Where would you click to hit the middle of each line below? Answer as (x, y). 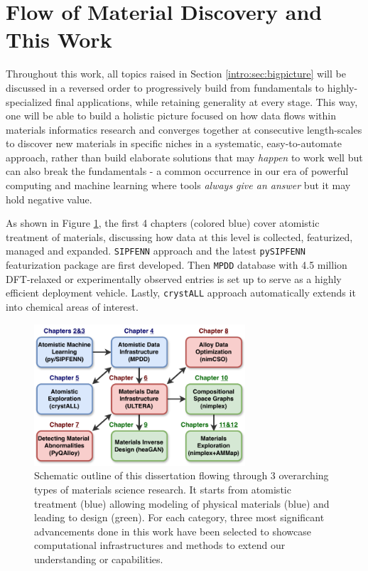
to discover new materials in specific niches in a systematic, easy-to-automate (174, 143)
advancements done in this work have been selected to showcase (173, 531)
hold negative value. (49, 199)
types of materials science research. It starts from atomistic (163, 489)
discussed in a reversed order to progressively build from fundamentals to (165, 87)
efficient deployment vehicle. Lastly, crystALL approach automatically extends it (181, 293)
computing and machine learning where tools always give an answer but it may (178, 185)
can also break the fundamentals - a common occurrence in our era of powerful (177, 171)
